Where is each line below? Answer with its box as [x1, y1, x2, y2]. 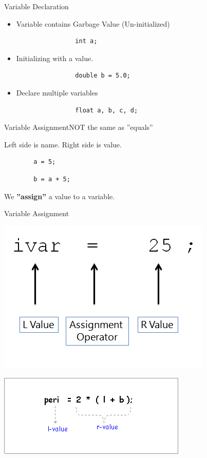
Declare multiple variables [16, 87, 98, 98]
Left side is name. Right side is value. [4, 139, 122, 149]
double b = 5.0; [75, 72, 130, 80]
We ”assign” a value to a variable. [4, 190, 115, 201]
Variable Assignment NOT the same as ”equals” [4, 122, 153, 132]
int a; [75, 37, 98, 45]
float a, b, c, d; [75, 106, 138, 114]
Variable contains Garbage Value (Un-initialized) [16, 18, 170, 29]
